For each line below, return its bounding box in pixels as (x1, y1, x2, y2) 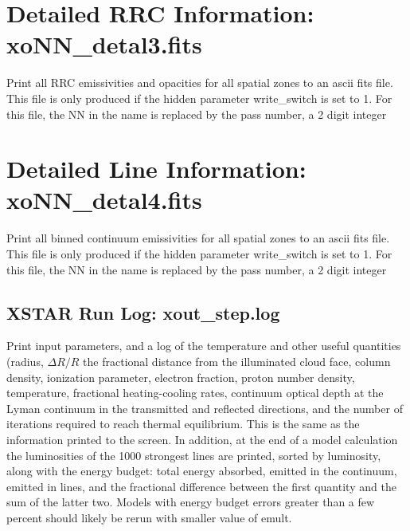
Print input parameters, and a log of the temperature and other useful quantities (6, 337, 401, 354)
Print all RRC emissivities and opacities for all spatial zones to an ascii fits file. (6, 74, 393, 91)
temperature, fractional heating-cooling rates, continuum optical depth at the (6, 384, 384, 401)
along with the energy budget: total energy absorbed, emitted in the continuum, (6, 462, 397, 479)
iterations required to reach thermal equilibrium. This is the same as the (6, 415, 360, 432)
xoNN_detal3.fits (6, 28, 202, 61)
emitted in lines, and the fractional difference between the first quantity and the (6, 478, 396, 494)
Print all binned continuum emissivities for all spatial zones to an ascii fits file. (6, 230, 390, 246)
